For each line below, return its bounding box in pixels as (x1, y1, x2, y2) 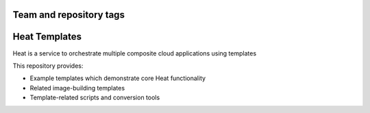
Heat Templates (12, 31, 82, 42)
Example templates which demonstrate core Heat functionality (29, 74, 206, 82)
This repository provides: (12, 62, 84, 70)
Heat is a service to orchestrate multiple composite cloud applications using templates (12, 49, 257, 58)
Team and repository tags (12, 9, 125, 21)
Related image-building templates (29, 84, 125, 92)
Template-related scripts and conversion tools (29, 93, 160, 102)
